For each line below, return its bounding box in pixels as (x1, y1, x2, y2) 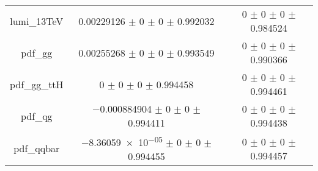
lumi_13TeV (10, 13, 64, 28)
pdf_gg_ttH (10, 77, 64, 91)
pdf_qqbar (13, 141, 60, 156)
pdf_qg (21, 108, 53, 123)
